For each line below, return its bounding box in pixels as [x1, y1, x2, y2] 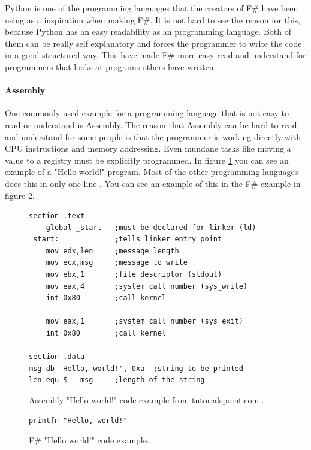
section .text [29, 212, 85, 221]
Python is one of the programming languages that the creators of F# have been [5, 2, 298, 14]
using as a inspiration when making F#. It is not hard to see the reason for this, [5, 13, 301, 26]
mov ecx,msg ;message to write [46, 258, 188, 267]
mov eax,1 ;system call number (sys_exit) [46, 317, 243, 326]
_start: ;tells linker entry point [29, 235, 222, 244]
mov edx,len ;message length [46, 246, 179, 255]
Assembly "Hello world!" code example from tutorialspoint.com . [29, 394, 264, 406]
